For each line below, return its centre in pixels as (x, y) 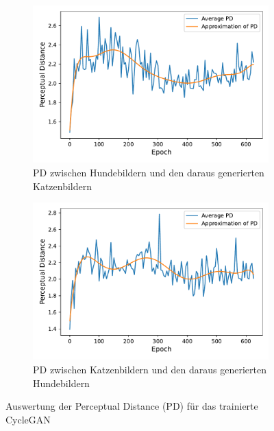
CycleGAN (28, 419)
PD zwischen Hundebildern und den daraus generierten (149, 172)
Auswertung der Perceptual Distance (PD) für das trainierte (132, 406)
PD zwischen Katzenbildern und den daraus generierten (150, 370)
